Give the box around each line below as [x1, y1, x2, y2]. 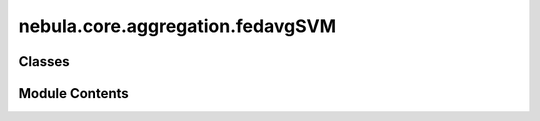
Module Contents [18, 85, 129, 102]
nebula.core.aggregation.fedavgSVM [18, 15, 337, 37]
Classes [18, 53, 70, 70]
